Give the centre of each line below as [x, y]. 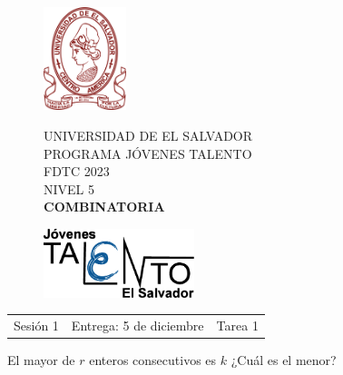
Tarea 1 [237, 325]
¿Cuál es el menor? [284, 359]
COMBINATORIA [104, 207]
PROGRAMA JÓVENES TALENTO [148, 153]
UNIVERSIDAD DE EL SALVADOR [148, 135]
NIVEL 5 [69, 188]
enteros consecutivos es [153, 359]
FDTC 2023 [77, 171]
